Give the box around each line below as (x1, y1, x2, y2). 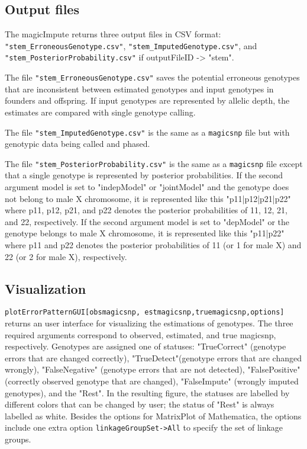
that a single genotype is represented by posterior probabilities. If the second (5, 169, 283, 181)
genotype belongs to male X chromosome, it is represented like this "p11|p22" (5, 227, 285, 239)
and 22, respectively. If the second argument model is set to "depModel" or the (5, 215, 290, 227)
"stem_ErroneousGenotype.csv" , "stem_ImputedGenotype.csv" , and (5, 39, 257, 52)
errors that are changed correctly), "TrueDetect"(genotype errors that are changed (5, 351, 302, 364)
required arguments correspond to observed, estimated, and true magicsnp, (5, 328, 276, 341)
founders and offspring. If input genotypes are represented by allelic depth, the (5, 94, 290, 107)
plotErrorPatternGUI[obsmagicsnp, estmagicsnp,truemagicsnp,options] (5, 308, 285, 317)
